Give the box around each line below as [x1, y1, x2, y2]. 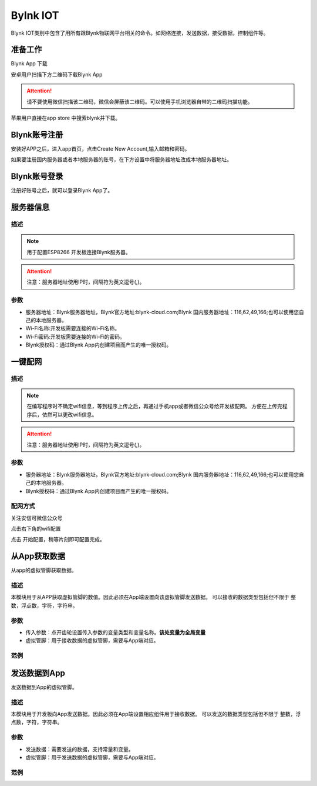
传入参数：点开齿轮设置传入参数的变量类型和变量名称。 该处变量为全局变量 [25, 629, 205, 636]
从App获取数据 [11, 551, 66, 561]
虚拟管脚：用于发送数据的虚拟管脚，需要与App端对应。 [25, 754, 159, 761]
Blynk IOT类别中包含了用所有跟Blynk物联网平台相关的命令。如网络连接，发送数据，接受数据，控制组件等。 [11, 29, 269, 36]
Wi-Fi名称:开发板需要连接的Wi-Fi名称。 [25, 325, 120, 332]
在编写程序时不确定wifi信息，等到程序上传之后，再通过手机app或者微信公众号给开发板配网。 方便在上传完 [26, 403, 283, 410]
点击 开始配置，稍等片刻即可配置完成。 [11, 536, 105, 543]
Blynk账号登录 [11, 171, 63, 182]
